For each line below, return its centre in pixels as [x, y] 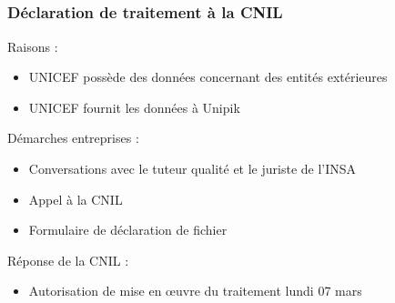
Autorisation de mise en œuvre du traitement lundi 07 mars [195, 291]
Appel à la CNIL [76, 199]
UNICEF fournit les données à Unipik [134, 107]
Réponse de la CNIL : [68, 260]
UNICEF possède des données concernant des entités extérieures [208, 77]
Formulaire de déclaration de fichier [128, 230]
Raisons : [33, 46]
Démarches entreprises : [73, 138]
